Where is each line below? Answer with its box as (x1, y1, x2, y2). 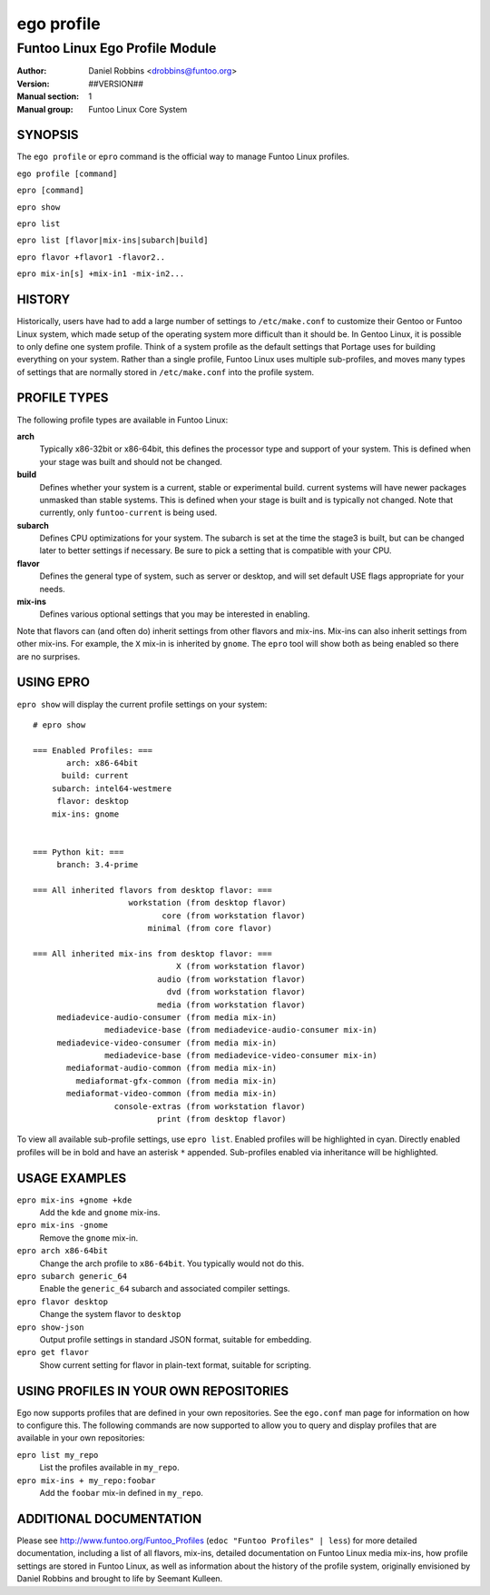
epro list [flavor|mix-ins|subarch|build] (16, 235, 209, 245)
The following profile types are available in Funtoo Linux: (16, 414, 229, 425)
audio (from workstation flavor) (157, 974, 306, 985)
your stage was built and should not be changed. (39, 456, 222, 467)
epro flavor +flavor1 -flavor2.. (16, 252, 166, 263)
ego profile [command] (16, 168, 118, 179)
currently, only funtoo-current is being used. (39, 507, 218, 518)
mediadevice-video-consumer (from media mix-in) (56, 1037, 277, 1048)
